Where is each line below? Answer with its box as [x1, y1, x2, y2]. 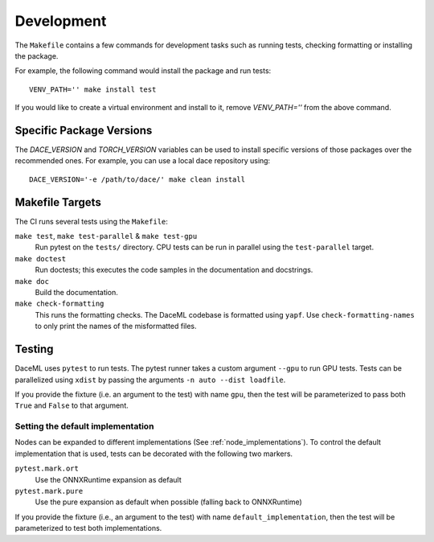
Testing [14, 343, 54, 356]
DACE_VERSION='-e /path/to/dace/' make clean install [29, 175, 245, 184]
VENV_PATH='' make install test [29, 84, 157, 94]
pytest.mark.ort [14, 464, 80, 474]
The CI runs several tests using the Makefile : [14, 216, 169, 226]
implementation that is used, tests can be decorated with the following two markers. [14, 449, 293, 458]
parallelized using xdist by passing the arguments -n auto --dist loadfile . [14, 375, 286, 384]
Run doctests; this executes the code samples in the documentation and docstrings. [35, 265, 313, 275]
